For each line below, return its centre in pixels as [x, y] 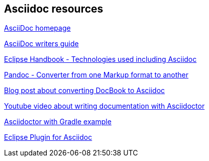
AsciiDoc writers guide [41, 44]
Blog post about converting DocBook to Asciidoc [85, 91]
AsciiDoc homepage [37, 28]
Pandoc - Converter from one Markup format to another [96, 75]
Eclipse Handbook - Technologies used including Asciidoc [100, 59]
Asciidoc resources [54, 9]
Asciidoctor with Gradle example [58, 122]
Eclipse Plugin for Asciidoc [48, 137]
